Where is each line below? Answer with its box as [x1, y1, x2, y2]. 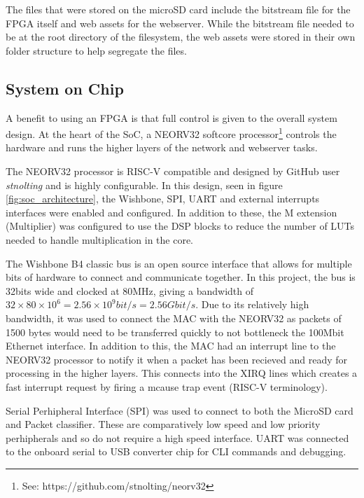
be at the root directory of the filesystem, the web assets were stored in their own [6, 29, 356, 44]
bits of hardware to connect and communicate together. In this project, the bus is [6, 270, 356, 284]
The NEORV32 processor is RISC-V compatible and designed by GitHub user [6, 164, 340, 179]
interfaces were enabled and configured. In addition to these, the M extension [6, 205, 337, 219]
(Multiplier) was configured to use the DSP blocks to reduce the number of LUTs [6, 219, 355, 233]
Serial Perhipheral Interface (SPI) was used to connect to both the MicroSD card [6, 403, 353, 417]
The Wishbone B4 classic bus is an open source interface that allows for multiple [6, 256, 352, 270]
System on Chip [6, 77, 124, 99]
